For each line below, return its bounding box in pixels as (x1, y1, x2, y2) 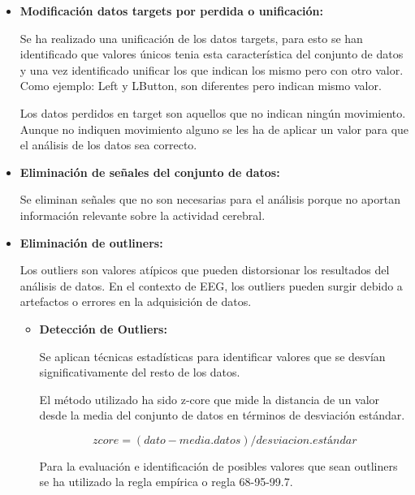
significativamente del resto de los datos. (39, 364, 240, 381)
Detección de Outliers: (39, 320, 167, 337)
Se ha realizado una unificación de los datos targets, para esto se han (19, 29, 363, 46)
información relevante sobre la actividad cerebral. (19, 206, 266, 223)
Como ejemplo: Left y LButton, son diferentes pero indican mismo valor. (19, 77, 382, 94)
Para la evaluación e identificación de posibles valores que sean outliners (39, 457, 398, 474)
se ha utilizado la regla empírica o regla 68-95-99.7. (39, 473, 293, 490)
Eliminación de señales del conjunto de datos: (19, 163, 280, 180)
